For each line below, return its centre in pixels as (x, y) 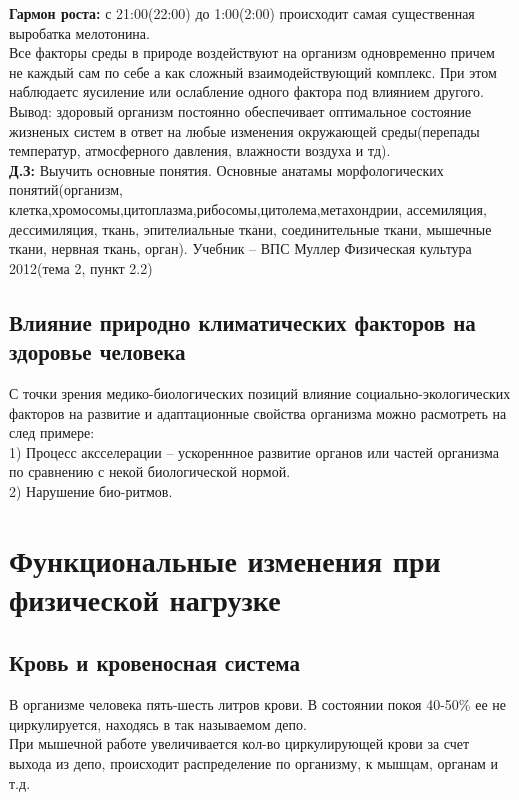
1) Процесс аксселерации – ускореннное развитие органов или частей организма (254, 451)
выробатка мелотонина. (79, 32)
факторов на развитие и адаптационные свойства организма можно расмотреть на (258, 412)
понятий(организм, (66, 189)
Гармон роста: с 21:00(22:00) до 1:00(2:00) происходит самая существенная (242, 13)
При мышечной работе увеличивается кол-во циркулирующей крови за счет (239, 743)
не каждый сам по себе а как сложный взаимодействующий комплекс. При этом (253, 71)
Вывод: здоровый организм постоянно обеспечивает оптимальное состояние (240, 110)
